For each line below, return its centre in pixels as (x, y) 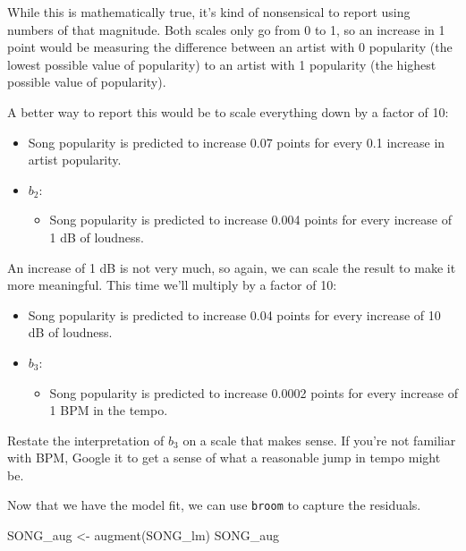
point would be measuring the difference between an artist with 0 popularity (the (230, 47)
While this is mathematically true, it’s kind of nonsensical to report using (209, 12)
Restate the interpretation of (86, 440)
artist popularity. (75, 160)
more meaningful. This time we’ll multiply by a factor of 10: (172, 285)
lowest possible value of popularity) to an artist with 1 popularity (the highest (222, 64)
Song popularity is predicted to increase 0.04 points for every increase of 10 (234, 314)
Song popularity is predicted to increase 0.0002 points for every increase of (254, 392)
